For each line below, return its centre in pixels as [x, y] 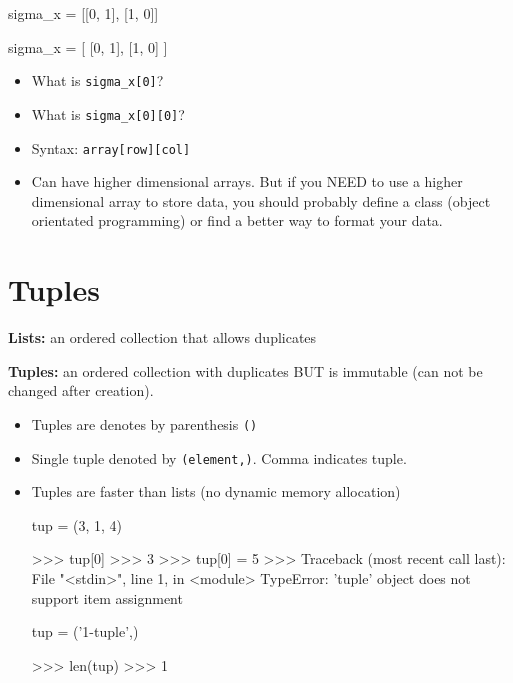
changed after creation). [81, 390]
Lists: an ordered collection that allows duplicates [162, 337]
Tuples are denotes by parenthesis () [144, 423]
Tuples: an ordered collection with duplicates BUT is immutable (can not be [245, 370]
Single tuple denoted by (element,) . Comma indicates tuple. [219, 457]
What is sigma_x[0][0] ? [108, 113]
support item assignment [107, 597]
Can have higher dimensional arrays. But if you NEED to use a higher [247, 181]
